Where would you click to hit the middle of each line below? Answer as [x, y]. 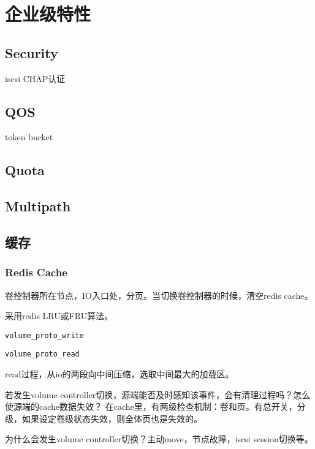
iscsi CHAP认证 [35, 78]
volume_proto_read [42, 354]
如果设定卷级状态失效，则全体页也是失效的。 [112, 418]
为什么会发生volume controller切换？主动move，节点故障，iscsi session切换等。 [159, 439]
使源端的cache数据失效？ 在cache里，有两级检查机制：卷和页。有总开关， [151, 406]
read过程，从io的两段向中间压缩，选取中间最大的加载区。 [120, 374]
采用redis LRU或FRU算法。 [59, 316]
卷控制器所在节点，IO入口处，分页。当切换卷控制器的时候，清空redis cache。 [159, 295]
